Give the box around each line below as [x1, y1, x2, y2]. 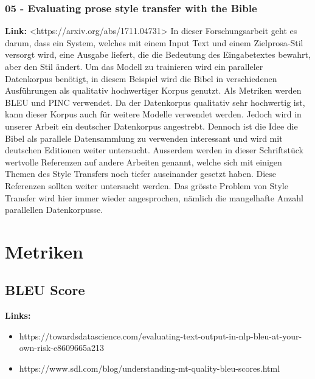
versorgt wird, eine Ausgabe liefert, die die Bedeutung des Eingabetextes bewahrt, [5, 48, 311, 61]
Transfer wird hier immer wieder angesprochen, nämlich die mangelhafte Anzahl [5, 191, 303, 204]
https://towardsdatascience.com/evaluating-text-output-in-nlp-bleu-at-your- [19, 329, 302, 342]
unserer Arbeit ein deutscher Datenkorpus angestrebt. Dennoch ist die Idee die [5, 119, 298, 132]
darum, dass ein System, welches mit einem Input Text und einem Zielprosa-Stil [5, 36, 303, 49]
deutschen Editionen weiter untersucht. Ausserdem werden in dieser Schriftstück [5, 144, 303, 156]
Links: [5, 309, 31, 322]
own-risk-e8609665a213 [19, 341, 105, 354]
